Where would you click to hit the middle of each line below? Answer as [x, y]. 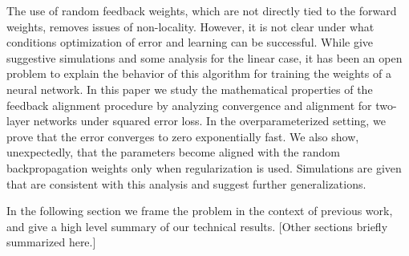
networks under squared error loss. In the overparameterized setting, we [209, 121]
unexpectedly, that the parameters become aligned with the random [173, 152]
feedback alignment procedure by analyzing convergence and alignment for [189, 105]
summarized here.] [51, 242]
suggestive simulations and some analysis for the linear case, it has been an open [204, 57]
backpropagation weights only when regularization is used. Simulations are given [204, 167]
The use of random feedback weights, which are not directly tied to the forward [202, 10]
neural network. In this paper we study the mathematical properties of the [190, 89]
